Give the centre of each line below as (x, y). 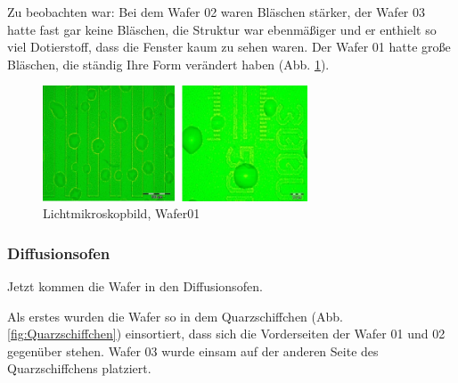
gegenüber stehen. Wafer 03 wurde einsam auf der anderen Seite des (193, 350)
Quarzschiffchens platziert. (79, 368)
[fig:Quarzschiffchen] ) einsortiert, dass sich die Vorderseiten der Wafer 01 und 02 (226, 334)
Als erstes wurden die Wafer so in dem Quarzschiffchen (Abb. (175, 316)
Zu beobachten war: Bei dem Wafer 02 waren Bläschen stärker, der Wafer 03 (216, 12)
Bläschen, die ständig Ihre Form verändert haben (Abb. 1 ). (168, 64)
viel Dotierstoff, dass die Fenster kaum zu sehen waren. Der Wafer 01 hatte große (229, 47)
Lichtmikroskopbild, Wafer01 (122, 213)
